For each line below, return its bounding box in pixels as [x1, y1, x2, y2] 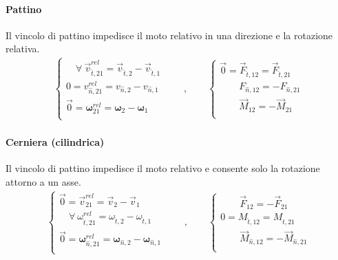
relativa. [6, 41, 40, 56]
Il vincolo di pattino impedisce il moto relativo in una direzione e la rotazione [6, 28, 333, 42]
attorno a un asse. [6, 174, 81, 188]
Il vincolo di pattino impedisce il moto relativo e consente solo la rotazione [6, 161, 320, 175]
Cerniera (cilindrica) [6, 134, 105, 149]
